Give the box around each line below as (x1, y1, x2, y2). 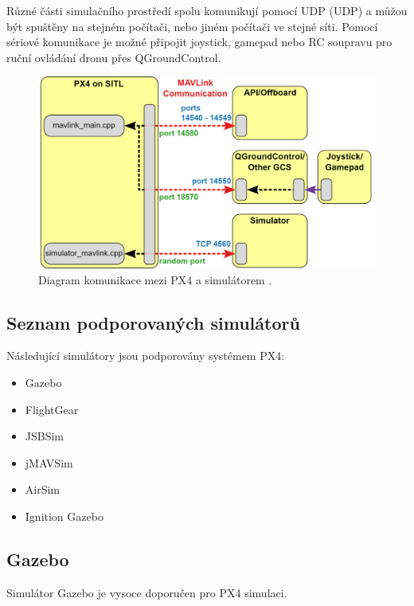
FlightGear (25, 401, 79, 417)
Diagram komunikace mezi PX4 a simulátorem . (38, 271, 272, 287)
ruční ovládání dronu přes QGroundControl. (6, 49, 221, 65)
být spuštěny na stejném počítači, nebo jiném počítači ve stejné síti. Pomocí (6, 18, 378, 34)
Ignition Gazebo (25, 507, 103, 524)
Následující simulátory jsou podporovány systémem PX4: (6, 347, 285, 364)
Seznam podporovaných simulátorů (6, 310, 300, 334)
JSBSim (25, 428, 64, 444)
